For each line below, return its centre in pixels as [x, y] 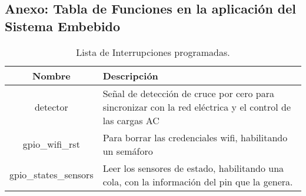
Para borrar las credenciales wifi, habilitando [195, 137]
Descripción [130, 75]
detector [51, 107]
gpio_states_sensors [51, 175]
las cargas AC [131, 120]
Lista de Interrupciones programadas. [153, 52]
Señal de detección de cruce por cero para [188, 93]
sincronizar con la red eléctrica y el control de [197, 107]
